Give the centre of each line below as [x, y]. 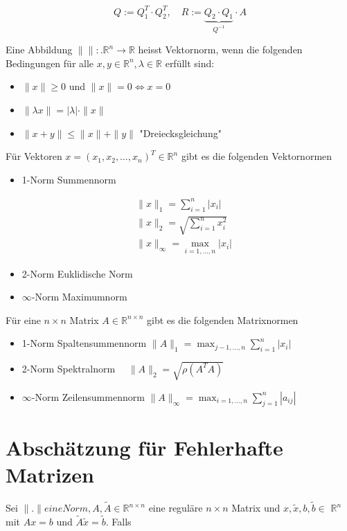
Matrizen [50, 474]
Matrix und [256, 508]
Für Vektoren [34, 156]
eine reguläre [176, 508]
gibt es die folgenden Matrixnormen [223, 319]
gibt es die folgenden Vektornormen [257, 156]
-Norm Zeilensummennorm [88, 396]
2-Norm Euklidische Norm [77, 273]
